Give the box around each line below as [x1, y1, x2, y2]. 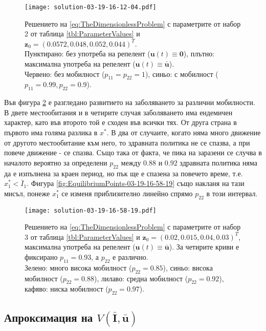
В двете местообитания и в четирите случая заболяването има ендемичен [4, 107, 233, 117]
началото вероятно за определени [4, 157, 107, 168]
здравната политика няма [180, 157, 257, 168]
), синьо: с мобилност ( [145, 68, 218, 79]
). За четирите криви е [169, 241, 239, 252]
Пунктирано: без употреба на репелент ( [25, 48, 150, 59]
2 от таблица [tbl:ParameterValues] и [25, 28, 140, 39]
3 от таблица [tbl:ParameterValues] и [25, 231, 140, 242]
